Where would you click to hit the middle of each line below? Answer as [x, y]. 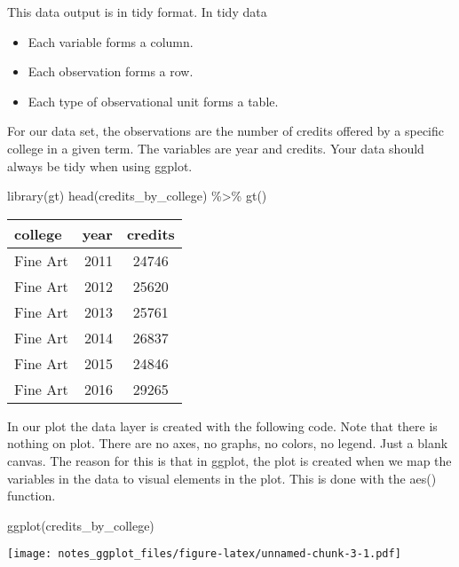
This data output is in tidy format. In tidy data [137, 12]
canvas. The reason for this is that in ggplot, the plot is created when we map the [229, 460]
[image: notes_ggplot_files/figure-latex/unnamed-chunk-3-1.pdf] [204, 554]
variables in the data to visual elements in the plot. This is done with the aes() [222, 478]
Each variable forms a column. [111, 41]
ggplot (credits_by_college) [81, 525]
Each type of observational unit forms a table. [153, 101]
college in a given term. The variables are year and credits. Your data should [216, 148]
